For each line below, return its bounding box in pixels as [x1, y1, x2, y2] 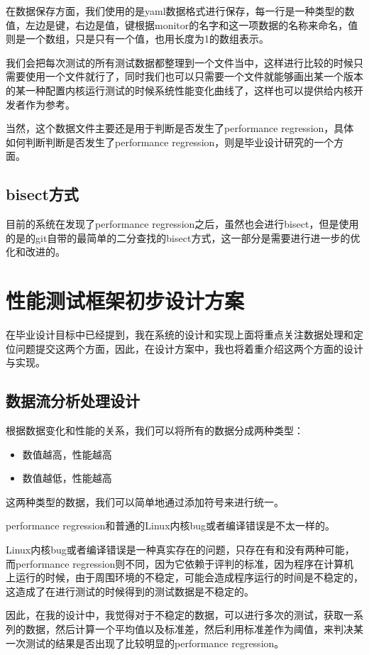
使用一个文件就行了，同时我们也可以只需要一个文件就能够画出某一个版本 [25, 69, 363, 84]
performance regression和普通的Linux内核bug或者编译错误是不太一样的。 [6, 518, 336, 533]
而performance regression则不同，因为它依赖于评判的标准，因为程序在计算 [6, 556, 344, 571]
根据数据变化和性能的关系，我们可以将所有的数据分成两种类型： [6, 423, 304, 438]
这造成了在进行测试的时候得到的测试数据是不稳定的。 [6, 583, 254, 598]
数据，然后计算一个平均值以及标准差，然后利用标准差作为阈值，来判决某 [25, 621, 363, 636]
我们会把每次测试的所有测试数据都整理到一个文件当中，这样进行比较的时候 [6, 55, 353, 70]
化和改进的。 [6, 244, 65, 259]
